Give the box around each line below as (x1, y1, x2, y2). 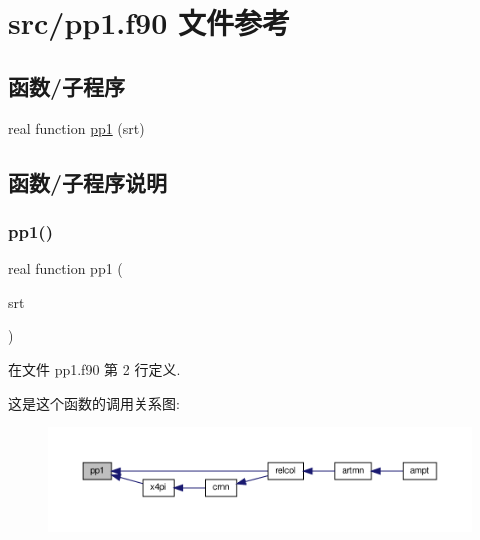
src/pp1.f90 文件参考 (8, 2, 290, 43)
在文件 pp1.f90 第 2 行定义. (8, 358, 181, 379)
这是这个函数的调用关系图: (8, 392, 180, 413)
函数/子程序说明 (8, 166, 168, 197)
